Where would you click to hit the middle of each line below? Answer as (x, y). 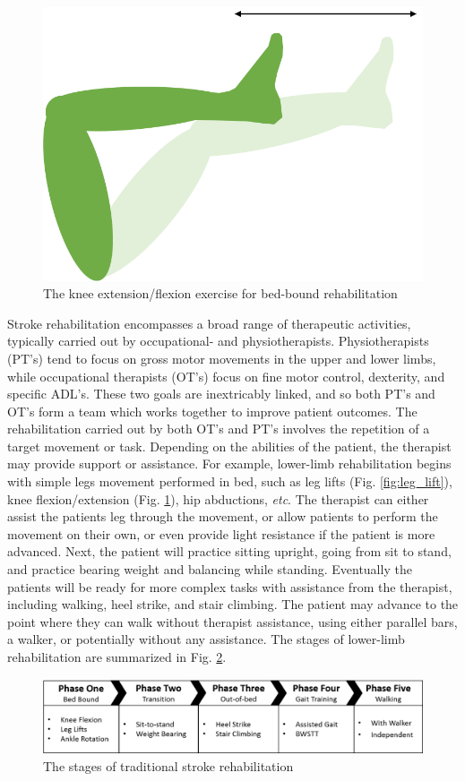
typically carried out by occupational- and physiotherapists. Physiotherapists (218, 341)
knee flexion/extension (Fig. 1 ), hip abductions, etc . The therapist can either (218, 498)
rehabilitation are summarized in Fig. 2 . (117, 657)
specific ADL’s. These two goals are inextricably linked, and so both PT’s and (221, 394)
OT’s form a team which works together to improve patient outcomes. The (212, 411)
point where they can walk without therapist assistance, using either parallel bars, (232, 621)
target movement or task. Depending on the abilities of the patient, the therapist (229, 446)
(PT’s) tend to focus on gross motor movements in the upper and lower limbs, (222, 358)
